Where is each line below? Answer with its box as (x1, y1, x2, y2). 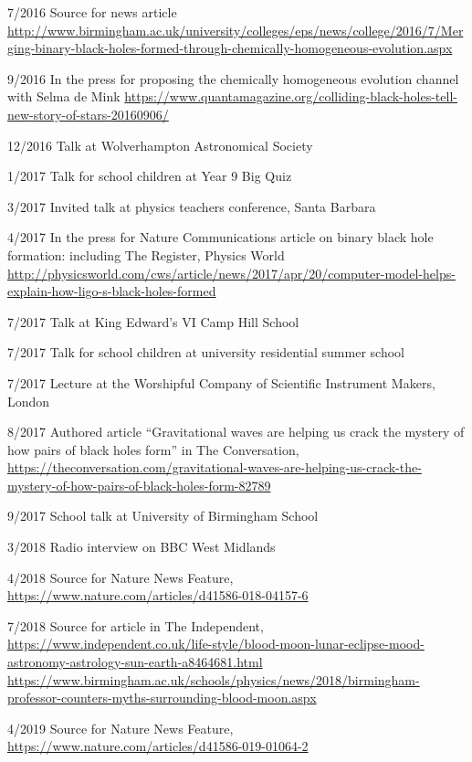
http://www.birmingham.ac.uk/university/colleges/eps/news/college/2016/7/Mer (7, 20, 464, 39)
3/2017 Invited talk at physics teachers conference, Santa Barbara (7, 196, 376, 216)
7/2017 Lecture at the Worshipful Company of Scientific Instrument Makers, (7, 373, 435, 392)
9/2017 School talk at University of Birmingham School (7, 506, 319, 525)
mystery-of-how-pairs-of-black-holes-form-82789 (7, 475, 271, 494)
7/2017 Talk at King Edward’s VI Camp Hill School (7, 312, 299, 331)
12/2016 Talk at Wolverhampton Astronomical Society (7, 135, 313, 154)
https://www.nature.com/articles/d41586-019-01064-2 (7, 736, 309, 756)
